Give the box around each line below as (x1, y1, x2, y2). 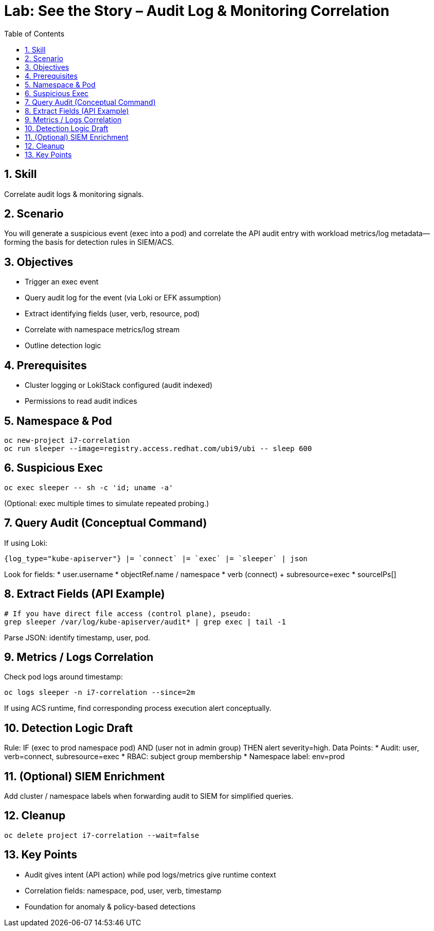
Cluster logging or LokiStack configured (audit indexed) (25, 381, 213, 390)
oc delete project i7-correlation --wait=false (4, 831, 200, 839)
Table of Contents (4, 29, 65, 38)
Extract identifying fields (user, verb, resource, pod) (25, 309, 200, 318)
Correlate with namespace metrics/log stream (25, 325, 180, 334)
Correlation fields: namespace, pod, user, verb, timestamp (25, 886, 222, 895)
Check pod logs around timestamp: (4, 672, 123, 682)
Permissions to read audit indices (25, 397, 137, 406)
